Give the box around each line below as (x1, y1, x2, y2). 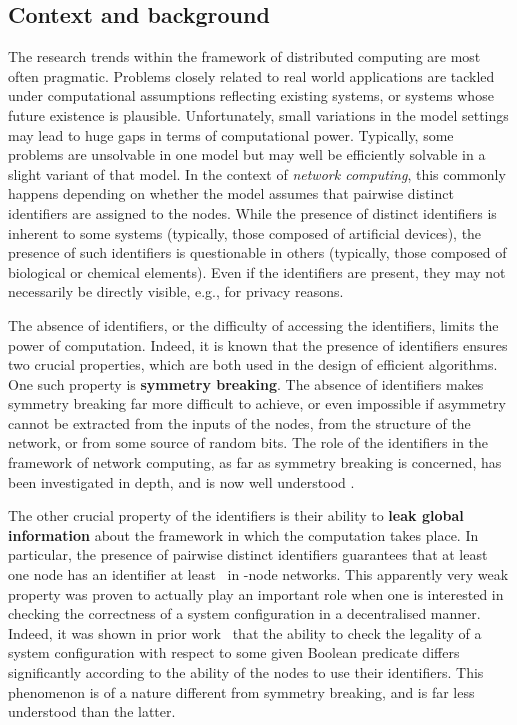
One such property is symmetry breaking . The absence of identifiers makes (8, 373, 484, 394)
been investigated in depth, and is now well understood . (8, 471, 355, 492)
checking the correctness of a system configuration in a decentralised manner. (8, 603, 481, 624)
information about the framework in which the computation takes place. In (8, 524, 479, 545)
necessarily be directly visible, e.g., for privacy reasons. (8, 281, 344, 302)
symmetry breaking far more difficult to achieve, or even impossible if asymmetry (8, 393, 506, 414)
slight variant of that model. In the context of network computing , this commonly (8, 163, 506, 184)
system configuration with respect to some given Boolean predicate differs (8, 642, 460, 663)
